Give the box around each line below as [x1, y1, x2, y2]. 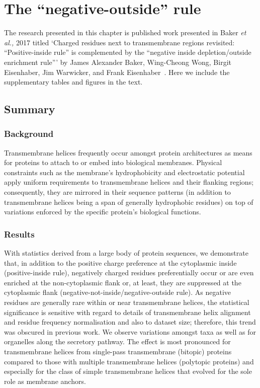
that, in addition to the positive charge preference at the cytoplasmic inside [4, 257, 237, 268]
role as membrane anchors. [4, 375, 86, 386]
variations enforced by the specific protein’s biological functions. [4, 206, 201, 217]
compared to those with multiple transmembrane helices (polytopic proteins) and [4, 356, 254, 366]
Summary [4, 101, 55, 117]
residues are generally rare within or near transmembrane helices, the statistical [4, 297, 249, 307]
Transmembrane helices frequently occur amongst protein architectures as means [4, 147, 252, 158]
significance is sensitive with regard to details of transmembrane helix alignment [4, 306, 251, 317]
